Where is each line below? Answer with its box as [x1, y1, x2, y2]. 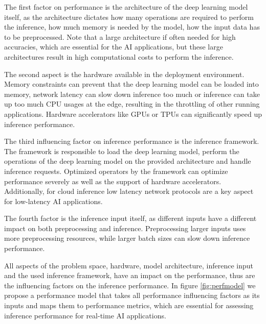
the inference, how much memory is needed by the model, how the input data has [4, 21, 260, 32]
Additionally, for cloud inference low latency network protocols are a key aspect [4, 186, 254, 196]
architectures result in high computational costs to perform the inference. [4, 51, 234, 62]
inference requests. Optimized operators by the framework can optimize [4, 165, 228, 176]
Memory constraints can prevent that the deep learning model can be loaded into [4, 79, 259, 89]
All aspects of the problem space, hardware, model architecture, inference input [4, 260, 253, 270]
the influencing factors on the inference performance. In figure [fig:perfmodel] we [4, 280, 256, 290]
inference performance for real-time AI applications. [4, 310, 166, 320]
